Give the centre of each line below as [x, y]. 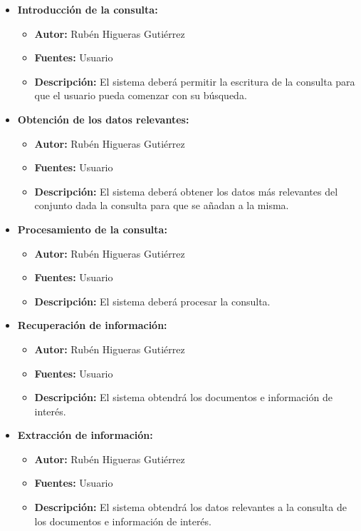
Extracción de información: [85, 435]
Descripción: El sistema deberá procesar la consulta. [152, 301]
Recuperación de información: [92, 325]
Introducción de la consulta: [88, 9]
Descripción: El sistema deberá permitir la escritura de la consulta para [195, 81]
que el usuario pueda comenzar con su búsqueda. [141, 95]
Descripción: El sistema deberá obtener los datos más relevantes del [186, 191]
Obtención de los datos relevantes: [103, 119]
